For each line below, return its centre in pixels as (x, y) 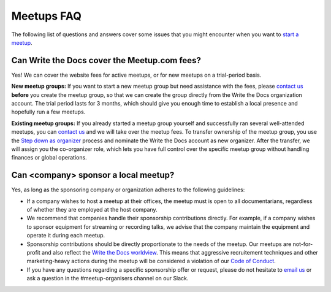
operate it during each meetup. (66, 236)
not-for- (303, 244)
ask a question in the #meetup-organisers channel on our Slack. (108, 279)
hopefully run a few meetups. (48, 112)
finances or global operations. (49, 158)
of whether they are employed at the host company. (92, 210)
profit (34, 252)
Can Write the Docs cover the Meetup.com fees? (106, 60)
